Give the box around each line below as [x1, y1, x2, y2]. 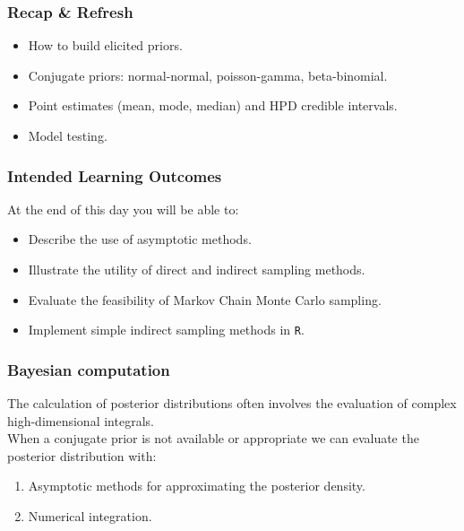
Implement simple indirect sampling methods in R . [28, 320, 305, 339]
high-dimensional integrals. [7, 411, 154, 430]
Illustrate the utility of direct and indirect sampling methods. [28, 260, 365, 278]
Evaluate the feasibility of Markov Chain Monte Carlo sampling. [28, 290, 382, 309]
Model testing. [28, 126, 107, 144]
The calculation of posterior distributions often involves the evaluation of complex [7, 394, 457, 413]
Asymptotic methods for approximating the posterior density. [28, 476, 365, 495]
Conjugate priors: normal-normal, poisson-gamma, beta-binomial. [28, 65, 388, 84]
